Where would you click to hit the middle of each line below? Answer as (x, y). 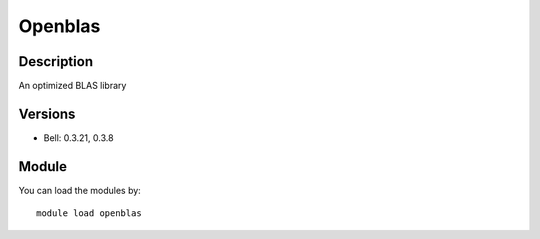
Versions (47, 113)
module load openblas (89, 213)
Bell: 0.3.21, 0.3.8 (78, 137)
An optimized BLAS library (72, 86)
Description (56, 61)
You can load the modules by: (80, 190)
